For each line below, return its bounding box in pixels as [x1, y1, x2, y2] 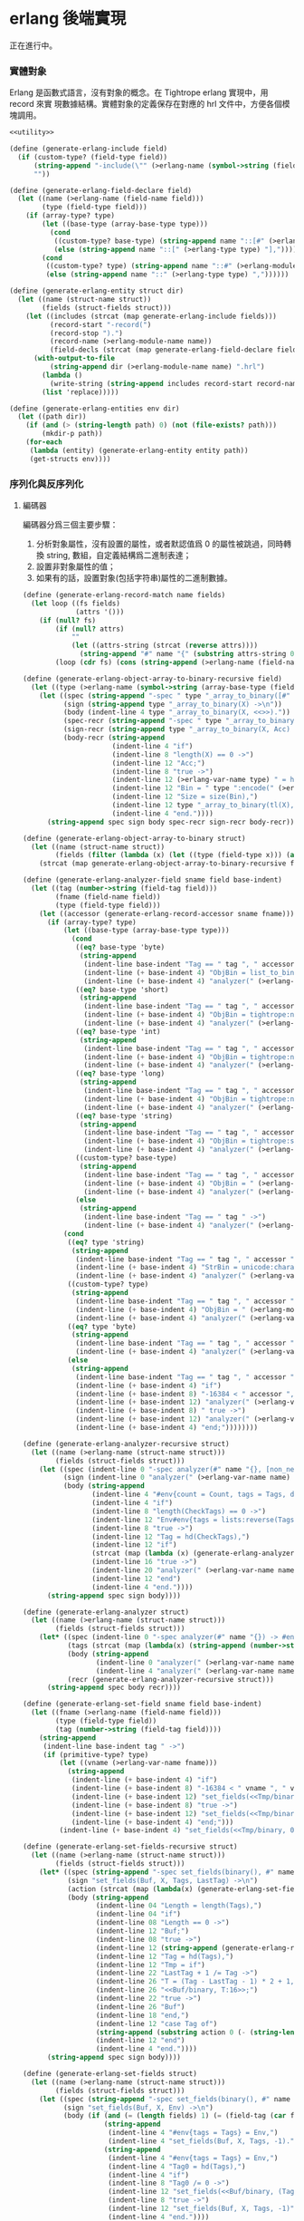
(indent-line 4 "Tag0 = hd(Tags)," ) [108, 2162, 246, 2171]
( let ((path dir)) [17, 412, 88, 421]
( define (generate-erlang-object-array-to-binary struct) [22, 834, 246, 843]
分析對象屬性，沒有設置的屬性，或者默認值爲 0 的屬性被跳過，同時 [35, 538, 284, 549]
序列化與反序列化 [9, 478, 84, 490]
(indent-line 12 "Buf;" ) [95, 1926, 190, 1936]
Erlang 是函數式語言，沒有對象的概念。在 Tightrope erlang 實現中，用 [9, 87, 269, 98]
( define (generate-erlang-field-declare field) [9, 186, 193, 195]
